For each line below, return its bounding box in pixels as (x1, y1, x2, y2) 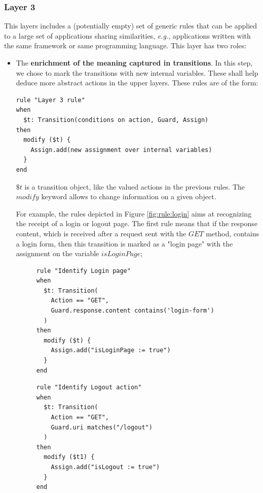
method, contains (206, 228, 259, 238)
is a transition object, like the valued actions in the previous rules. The (24, 181, 245, 192)
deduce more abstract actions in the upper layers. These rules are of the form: (16, 77, 258, 88)
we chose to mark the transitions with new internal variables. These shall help (16, 67, 258, 78)
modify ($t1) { (44, 453, 95, 461)
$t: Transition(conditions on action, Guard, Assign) (23, 116, 209, 124)
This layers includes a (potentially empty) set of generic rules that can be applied (4, 20, 257, 31)
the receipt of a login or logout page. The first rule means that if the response (16, 218, 257, 229)
